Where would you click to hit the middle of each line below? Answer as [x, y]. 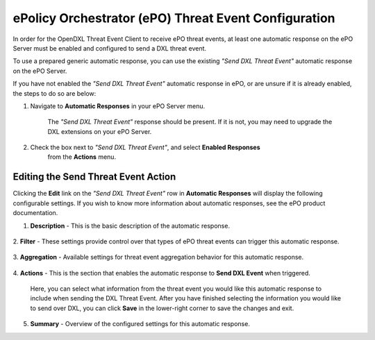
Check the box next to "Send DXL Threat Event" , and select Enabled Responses [145, 147]
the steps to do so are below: [55, 93]
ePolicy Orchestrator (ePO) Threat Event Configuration [174, 18]
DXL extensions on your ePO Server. [100, 131]
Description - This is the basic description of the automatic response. [130, 226]
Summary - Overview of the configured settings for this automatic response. [140, 324]
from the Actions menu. [82, 157]
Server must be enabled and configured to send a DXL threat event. [110, 48]
